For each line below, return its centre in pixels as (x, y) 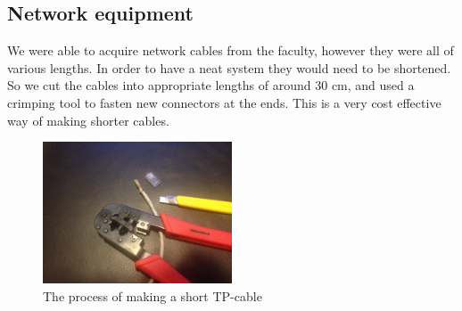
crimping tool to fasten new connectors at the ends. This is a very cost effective (224, 102)
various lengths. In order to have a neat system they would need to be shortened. (229, 67)
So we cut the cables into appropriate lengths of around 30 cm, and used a (211, 85)
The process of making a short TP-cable (153, 295)
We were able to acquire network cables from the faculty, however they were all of (231, 50)
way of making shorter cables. (88, 120)
